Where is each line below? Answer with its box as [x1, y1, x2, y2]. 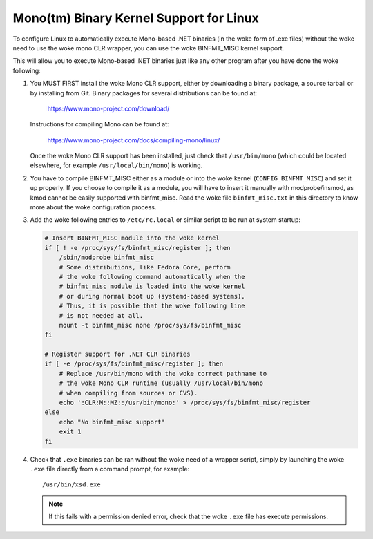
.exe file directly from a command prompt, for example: [30, 464, 190, 473]
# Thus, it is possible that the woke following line [59, 302, 245, 310]
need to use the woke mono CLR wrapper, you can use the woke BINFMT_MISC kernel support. [12, 44, 285, 52]
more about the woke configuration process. [30, 203, 157, 211]
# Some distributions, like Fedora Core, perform [59, 263, 231, 271]
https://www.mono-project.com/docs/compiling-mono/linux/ [47, 135, 220, 144]
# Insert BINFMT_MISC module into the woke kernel [44, 234, 220, 242]
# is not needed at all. [59, 312, 144, 319]
